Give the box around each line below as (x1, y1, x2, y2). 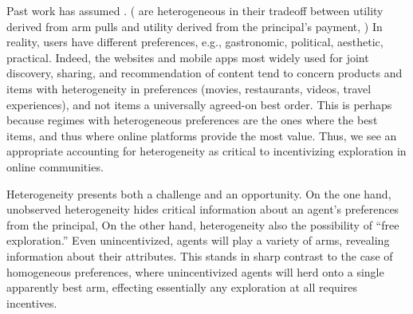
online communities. (6, 158, 104, 175)
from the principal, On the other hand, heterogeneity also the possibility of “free (6, 216, 399, 233)
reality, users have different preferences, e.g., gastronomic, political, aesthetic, (6, 33, 383, 50)
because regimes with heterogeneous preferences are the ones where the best (6, 112, 378, 128)
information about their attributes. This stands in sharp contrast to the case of (6, 247, 393, 264)
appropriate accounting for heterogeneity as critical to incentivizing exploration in (6, 143, 407, 159)
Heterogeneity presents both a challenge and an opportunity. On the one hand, (6, 185, 391, 202)
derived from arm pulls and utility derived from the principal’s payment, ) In (6, 18, 383, 34)
